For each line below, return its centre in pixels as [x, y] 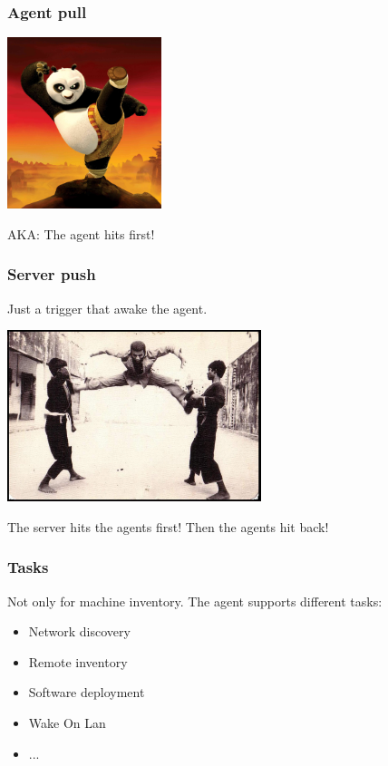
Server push [52, 274]
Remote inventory [78, 661]
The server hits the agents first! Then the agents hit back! [168, 526]
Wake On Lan [67, 722]
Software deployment [87, 692]
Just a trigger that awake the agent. [107, 308]
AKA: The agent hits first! [81, 233]
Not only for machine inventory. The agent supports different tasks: [195, 601]
